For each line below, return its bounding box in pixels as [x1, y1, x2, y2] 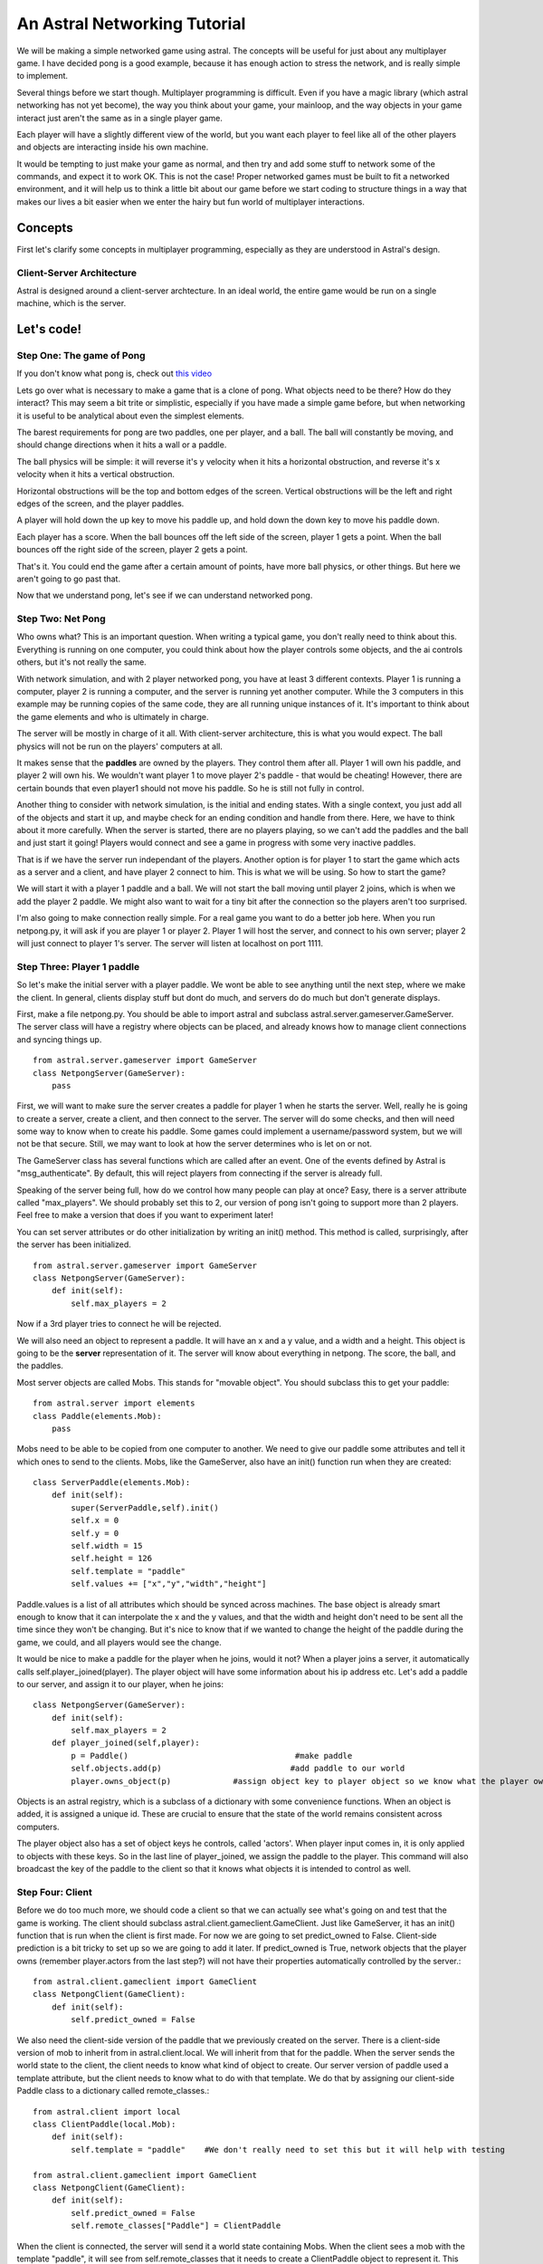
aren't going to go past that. [16, 573, 121, 584]
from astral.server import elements [33, 1398, 195, 1408]
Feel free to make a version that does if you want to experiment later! [16, 1210, 274, 1221]
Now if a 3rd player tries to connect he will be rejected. [16, 1319, 222, 1329]
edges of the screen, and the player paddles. [16, 498, 185, 509]
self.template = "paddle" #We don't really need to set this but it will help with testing [71, 2144, 506, 2154]
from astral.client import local [33, 2106, 181, 2116]
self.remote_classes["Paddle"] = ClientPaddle [71, 2221, 281, 2231]
